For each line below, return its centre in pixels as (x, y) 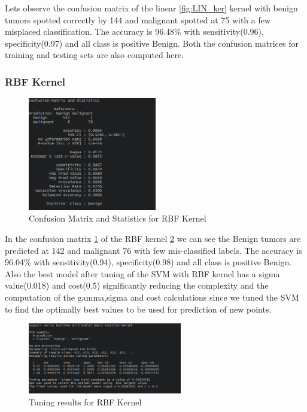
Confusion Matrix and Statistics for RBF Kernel (118, 218)
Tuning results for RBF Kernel (85, 402)
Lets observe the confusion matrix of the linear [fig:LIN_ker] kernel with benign (151, 8)
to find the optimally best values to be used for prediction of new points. (138, 309)
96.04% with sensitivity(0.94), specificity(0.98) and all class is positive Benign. (148, 262)
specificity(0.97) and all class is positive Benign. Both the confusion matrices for (152, 43)
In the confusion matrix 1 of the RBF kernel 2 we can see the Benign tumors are (153, 239)
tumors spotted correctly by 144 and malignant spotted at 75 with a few (138, 19)
